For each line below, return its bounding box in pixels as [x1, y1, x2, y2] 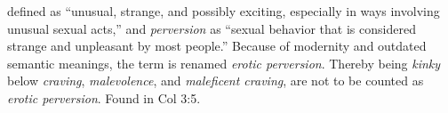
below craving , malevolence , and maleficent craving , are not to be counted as [7, 71, 424, 90]
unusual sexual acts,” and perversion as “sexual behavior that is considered [7, 19, 416, 37]
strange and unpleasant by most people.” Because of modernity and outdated [7, 36, 427, 55]
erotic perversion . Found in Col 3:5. [7, 88, 201, 107]
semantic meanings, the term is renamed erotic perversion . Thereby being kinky [7, 53, 441, 72]
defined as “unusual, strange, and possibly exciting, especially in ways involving [7, 2, 440, 20]
